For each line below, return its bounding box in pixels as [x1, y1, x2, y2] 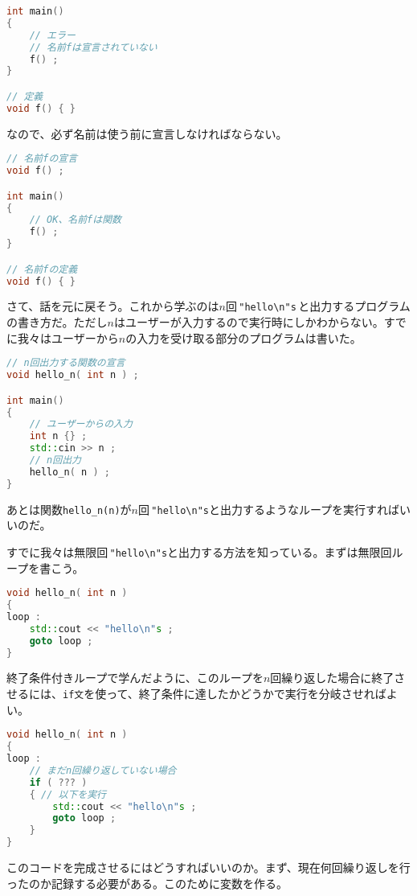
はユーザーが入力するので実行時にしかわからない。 [114, 314, 384, 331]
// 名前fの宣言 [6, 153, 78, 165]
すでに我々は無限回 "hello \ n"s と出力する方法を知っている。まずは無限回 [6, 543, 392, 560]
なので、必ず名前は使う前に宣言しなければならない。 [6, 125, 288, 142]
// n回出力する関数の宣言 [6, 357, 125, 369]
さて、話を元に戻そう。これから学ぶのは [6, 298, 219, 314]
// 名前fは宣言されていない [29, 41, 157, 53]
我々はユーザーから [17, 329, 119, 346]
